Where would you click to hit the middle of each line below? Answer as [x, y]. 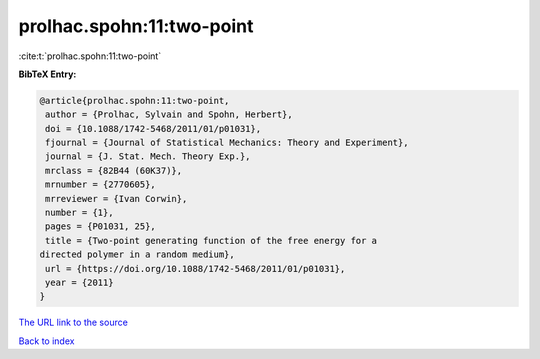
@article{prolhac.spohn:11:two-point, [134, 100]
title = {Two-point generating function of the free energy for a [211, 240]
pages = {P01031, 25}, [101, 226]
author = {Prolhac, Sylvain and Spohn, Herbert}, [169, 114]
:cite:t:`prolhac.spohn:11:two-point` [90, 56]
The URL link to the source [73, 322]
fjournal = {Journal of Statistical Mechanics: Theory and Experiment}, [227, 143]
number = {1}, [79, 213]
